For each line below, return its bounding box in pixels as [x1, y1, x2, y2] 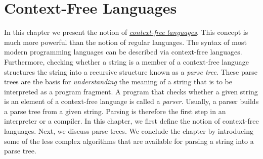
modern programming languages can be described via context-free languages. [4, 46, 242, 57]
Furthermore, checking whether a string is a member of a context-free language [4, 56, 249, 67]
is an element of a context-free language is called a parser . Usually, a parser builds [4, 96, 259, 107]
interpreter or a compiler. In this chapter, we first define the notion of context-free [4, 116, 259, 126]
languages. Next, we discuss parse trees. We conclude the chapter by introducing [4, 126, 253, 136]
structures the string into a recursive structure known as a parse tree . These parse [4, 66, 257, 77]
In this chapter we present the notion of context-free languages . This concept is [4, 27, 248, 37]
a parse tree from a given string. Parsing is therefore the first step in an [4, 105, 226, 116]
